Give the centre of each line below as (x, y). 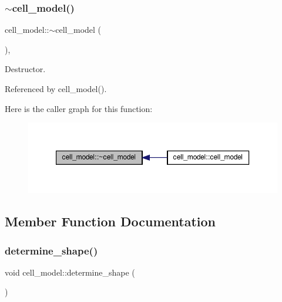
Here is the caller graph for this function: (79, 108)
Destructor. (25, 69)
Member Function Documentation (110, 221)
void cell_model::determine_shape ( (70, 272)
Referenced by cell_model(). (56, 89)
